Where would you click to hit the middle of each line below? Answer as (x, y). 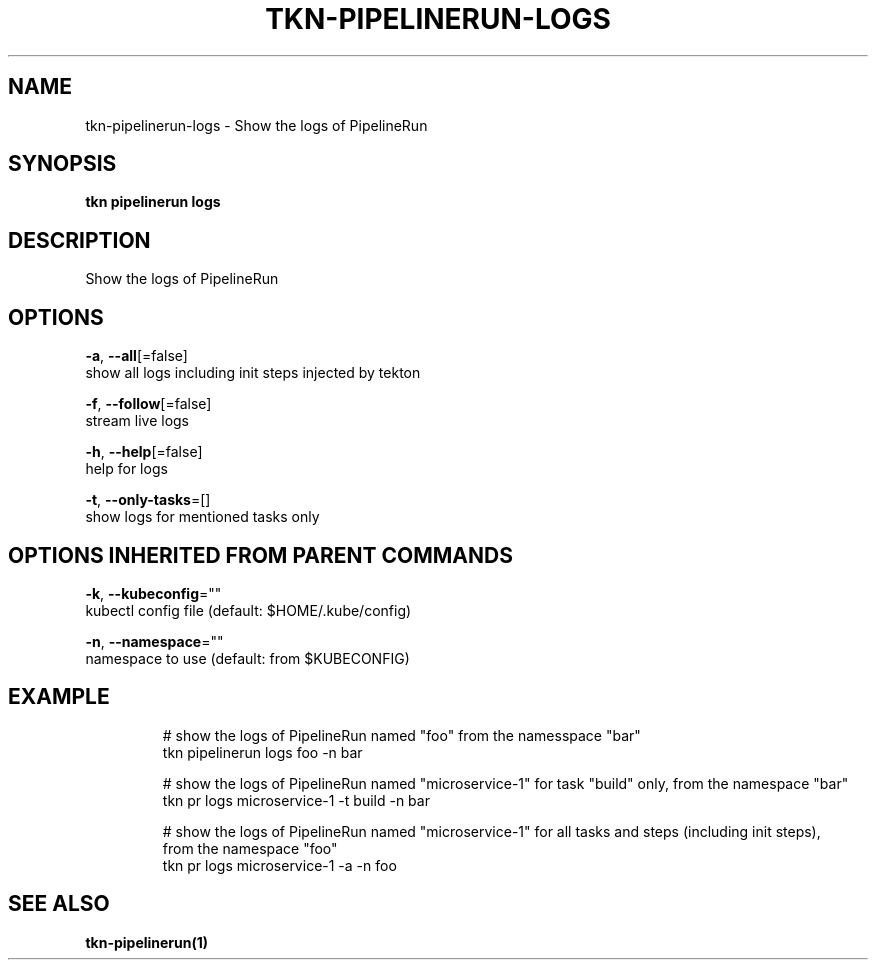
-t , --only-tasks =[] (148, 500)
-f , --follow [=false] (148, 404)
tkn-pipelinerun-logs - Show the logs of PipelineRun (256, 125)
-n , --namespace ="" (154, 641)
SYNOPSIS (62, 164)
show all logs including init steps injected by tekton (253, 373)
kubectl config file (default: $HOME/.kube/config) (248, 610)
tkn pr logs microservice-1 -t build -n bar (296, 800)
